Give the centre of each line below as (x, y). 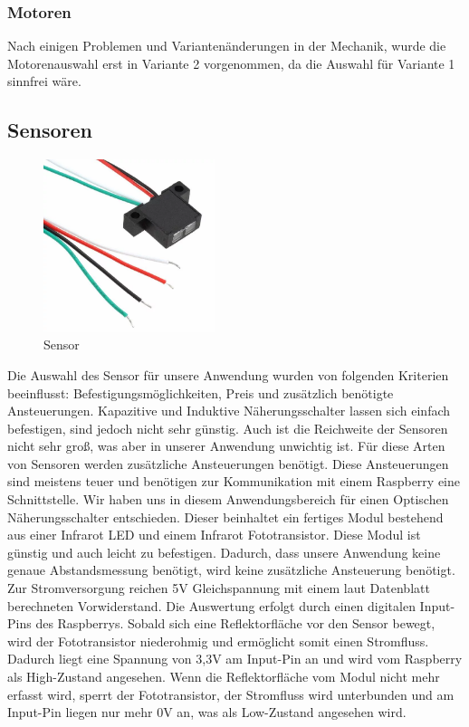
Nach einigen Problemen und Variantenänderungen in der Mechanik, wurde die (227, 46)
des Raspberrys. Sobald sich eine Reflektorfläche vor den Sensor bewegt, (235, 623)
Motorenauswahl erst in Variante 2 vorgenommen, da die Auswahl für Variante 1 (231, 63)
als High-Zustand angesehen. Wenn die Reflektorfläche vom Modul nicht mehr (224, 676)
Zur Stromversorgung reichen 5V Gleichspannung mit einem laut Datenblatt (219, 588)
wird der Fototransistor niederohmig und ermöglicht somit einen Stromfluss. (218, 641)
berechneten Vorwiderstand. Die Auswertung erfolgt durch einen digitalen (211, 605)
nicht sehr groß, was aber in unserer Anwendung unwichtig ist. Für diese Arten (226, 446)
